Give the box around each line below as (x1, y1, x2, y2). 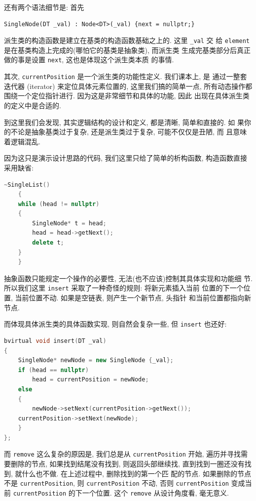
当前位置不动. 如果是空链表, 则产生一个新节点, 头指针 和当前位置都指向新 (15, 292, 251, 303)
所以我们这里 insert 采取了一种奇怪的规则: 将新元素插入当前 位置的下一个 (4, 283, 244, 293)
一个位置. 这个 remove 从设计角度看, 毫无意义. (82, 487, 229, 498)
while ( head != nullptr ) (18, 200, 100, 208)
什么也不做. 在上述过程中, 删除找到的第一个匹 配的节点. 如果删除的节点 (22, 468, 251, 478)
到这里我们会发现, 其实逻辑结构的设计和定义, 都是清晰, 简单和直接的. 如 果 (4, 117, 244, 127)
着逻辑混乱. (4, 136, 40, 146)
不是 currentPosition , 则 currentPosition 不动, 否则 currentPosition (4, 478, 229, 488)
